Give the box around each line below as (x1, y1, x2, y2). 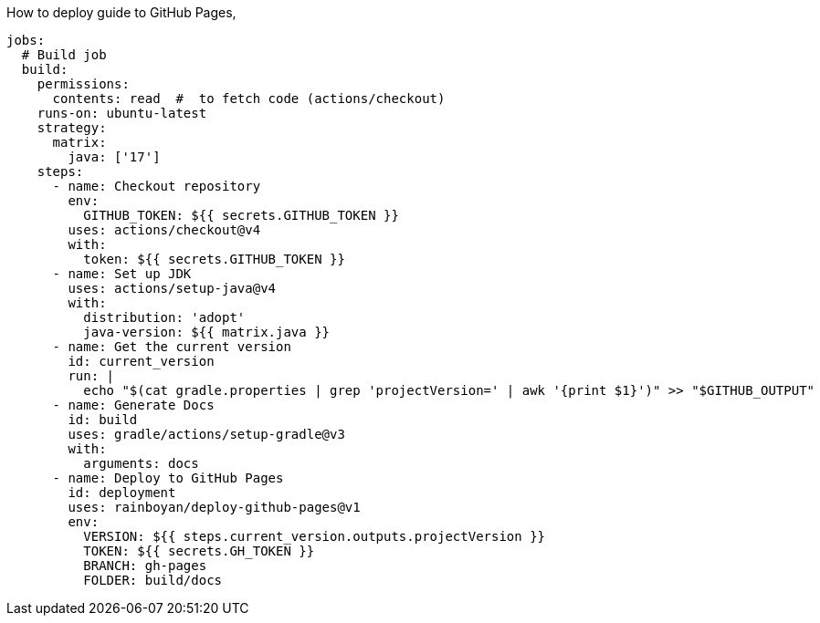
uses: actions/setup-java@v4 (68, 281, 277, 296)
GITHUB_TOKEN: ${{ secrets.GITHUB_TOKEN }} (83, 208, 399, 223)
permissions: (37, 77, 130, 91)
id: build (68, 412, 138, 427)
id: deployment (68, 485, 176, 500)
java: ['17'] (68, 150, 161, 164)
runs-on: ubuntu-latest (37, 106, 207, 120)
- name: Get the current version (52, 339, 291, 354)
